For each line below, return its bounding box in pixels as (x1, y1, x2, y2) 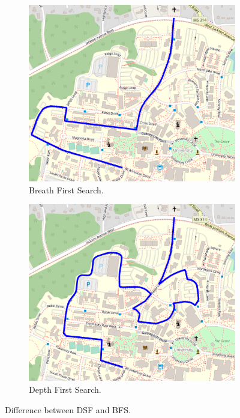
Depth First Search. (29, 383, 101, 396)
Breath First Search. (29, 183, 104, 196)
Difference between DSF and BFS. (5, 403, 131, 416)
